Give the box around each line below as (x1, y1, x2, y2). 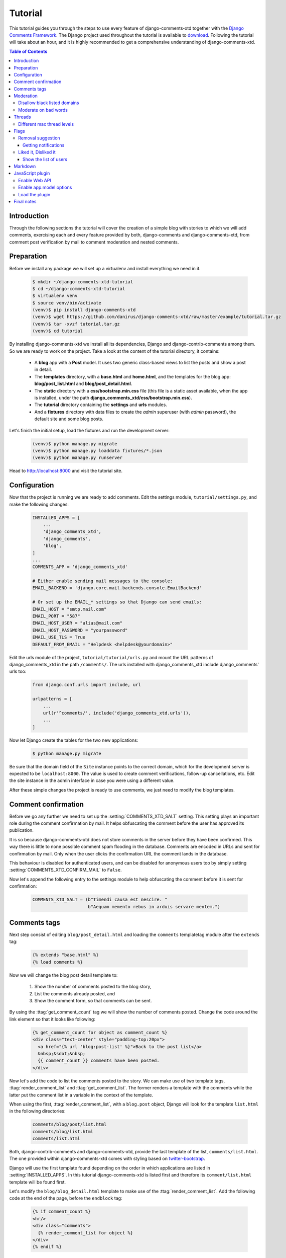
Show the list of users (23, 156, 68, 162)
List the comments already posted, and (34, 990, 115, 996)
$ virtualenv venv (32, 293, 78, 299)
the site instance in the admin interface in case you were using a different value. (9, 777, 175, 783)
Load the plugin (18, 191, 51, 197)
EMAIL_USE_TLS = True (32, 635, 86, 640)
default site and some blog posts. (34, 416, 104, 422)
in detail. (34, 366, 52, 372)
